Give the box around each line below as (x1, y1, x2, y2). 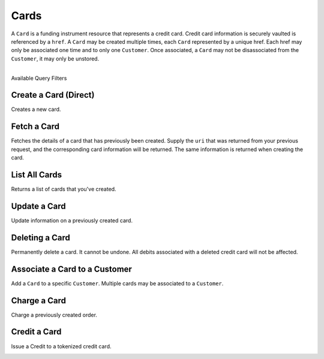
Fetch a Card (11, 122, 60, 132)
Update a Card (11, 201, 66, 211)
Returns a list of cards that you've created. (11, 186, 116, 192)
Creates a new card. (11, 105, 61, 113)
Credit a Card (11, 327, 62, 337)
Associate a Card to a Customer (11, 264, 132, 274)
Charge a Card (11, 295, 66, 306)
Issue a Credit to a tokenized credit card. (11, 342, 112, 350)
